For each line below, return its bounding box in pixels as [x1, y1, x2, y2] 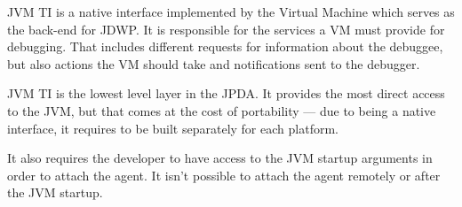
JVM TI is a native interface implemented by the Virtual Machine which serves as [7, 3, 455, 20]
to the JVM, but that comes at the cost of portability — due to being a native [7, 101, 436, 119]
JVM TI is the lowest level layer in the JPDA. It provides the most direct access [7, 84, 445, 103]
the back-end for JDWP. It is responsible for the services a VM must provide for [7, 19, 445, 38]
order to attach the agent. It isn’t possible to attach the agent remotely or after [7, 165, 441, 184]
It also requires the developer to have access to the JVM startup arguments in [7, 149, 433, 167]
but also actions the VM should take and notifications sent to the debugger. [7, 54, 420, 73]
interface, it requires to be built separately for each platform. [7, 119, 339, 137]
